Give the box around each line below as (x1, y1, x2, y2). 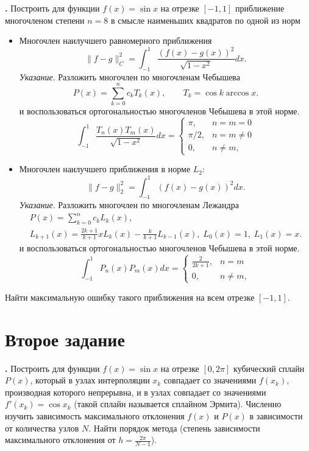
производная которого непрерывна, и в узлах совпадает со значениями (5, 385, 266, 398)
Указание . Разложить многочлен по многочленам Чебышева (19, 70, 241, 83)
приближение (235, 2, 285, 14)
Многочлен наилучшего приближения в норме (19, 163, 191, 175)
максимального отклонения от (5, 433, 116, 446)
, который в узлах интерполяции (30, 374, 150, 386)
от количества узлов (5, 421, 79, 434)
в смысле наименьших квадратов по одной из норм (111, 13, 300, 26)
